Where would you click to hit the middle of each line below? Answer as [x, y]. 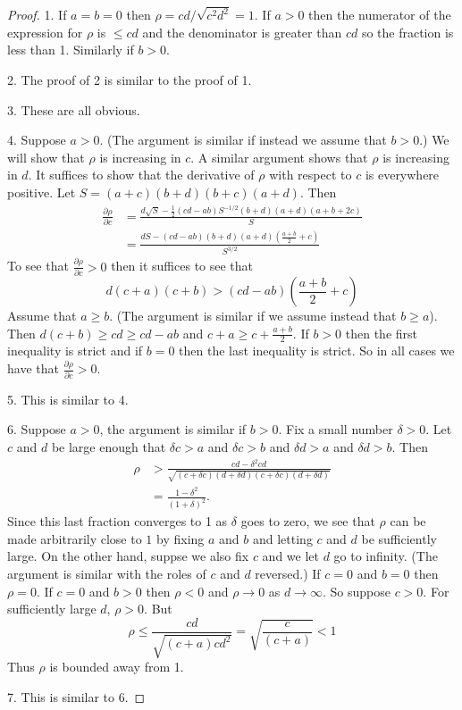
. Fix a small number [336, 429]
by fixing [181, 538]
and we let [290, 556]
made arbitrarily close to [75, 538]
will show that [46, 157]
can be [408, 521]
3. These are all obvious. [74, 109]
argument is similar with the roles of [107, 574]
